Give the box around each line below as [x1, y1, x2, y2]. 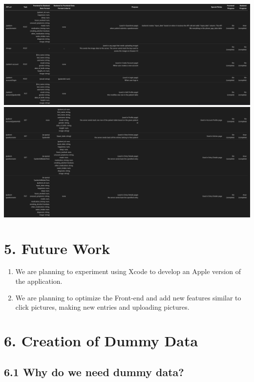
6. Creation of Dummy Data [4, 331, 198, 351]
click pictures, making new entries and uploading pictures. [15, 302, 190, 312]
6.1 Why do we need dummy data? [4, 364, 184, 379]
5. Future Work [4, 238, 110, 258]
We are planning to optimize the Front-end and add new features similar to [15, 292, 241, 302]
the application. [15, 276, 63, 286]
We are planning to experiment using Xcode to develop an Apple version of [15, 266, 241, 276]
